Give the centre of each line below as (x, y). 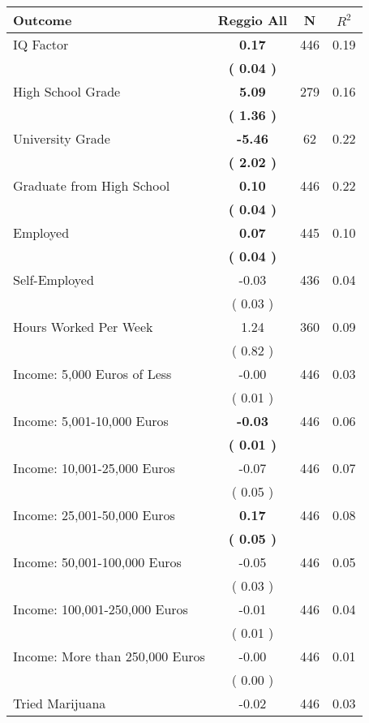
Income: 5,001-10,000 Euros (91, 421)
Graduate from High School (92, 185)
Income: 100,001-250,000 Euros (101, 609)
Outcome (43, 20)
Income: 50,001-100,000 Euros (97, 562)
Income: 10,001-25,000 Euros (94, 468)
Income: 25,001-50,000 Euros (94, 515)
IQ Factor (41, 44)
